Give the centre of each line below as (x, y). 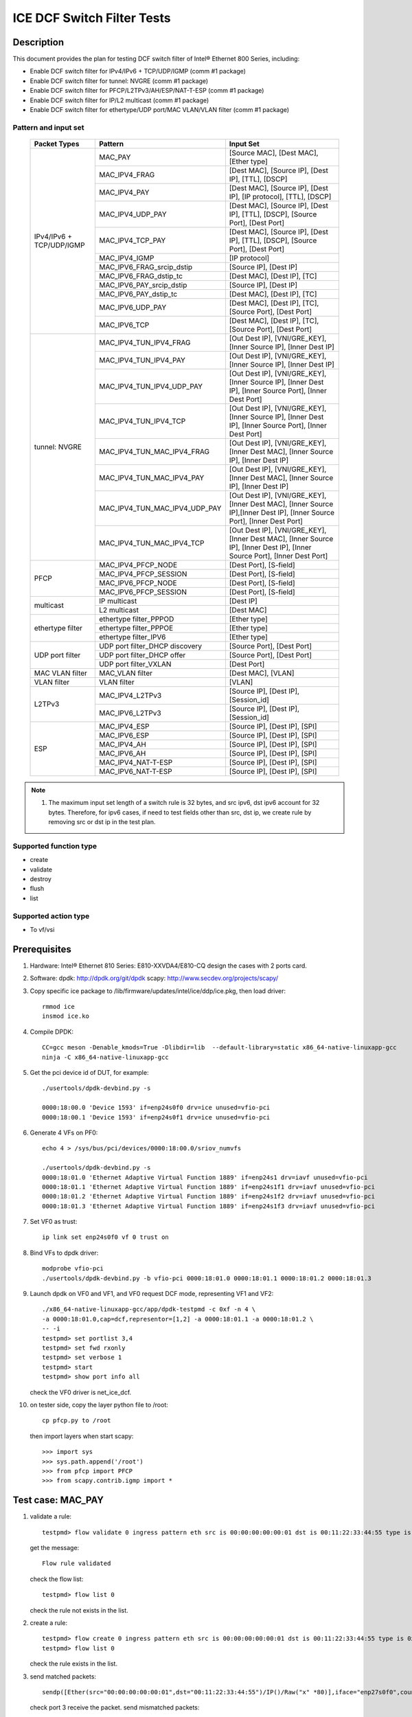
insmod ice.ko (66, 1016)
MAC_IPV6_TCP (124, 325)
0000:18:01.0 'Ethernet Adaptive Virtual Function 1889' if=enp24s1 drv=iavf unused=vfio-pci (205, 1177)
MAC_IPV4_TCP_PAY (132, 240)
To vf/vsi (42, 929)
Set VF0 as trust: (54, 1222)
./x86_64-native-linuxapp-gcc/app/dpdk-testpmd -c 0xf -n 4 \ (149, 1309)
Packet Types (57, 144)
